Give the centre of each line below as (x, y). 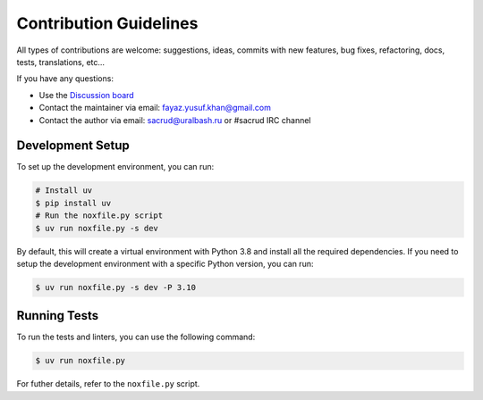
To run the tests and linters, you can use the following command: (136, 337)
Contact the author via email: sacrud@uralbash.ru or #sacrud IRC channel (175, 120)
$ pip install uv (73, 203)
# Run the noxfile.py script (99, 216)
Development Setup (73, 146)
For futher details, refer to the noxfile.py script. (108, 384)
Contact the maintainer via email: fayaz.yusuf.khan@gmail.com (155, 108)
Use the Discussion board (86, 95)
